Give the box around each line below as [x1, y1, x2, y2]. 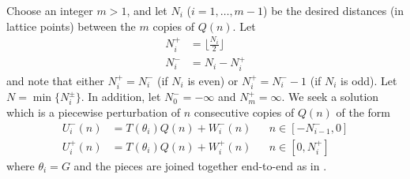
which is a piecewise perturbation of [6, 104, 180, 121]
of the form [336, 104, 390, 121]
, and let [126, 2, 167, 18]
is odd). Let [340, 72, 397, 88]
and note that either [6, 72, 104, 88]
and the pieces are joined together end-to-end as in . [73, 157, 327, 173]
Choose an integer [6, 2, 93, 18]
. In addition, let [81, 88, 161, 105]
